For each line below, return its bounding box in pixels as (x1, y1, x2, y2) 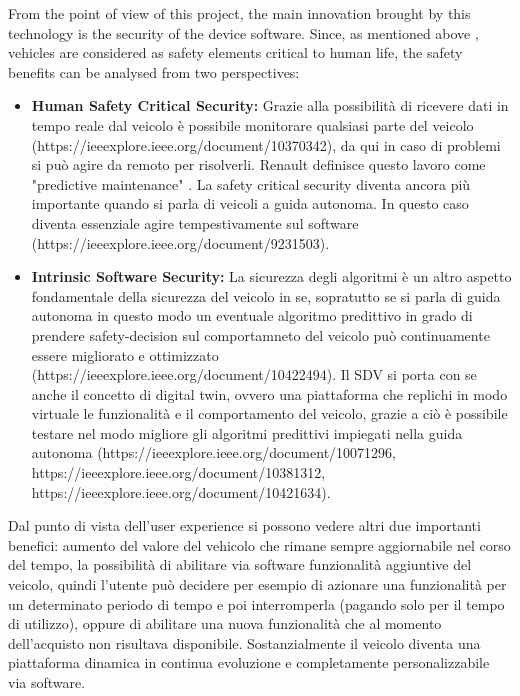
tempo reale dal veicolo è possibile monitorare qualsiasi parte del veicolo (31, 114, 474, 135)
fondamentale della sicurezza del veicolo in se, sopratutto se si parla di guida (31, 285, 501, 306)
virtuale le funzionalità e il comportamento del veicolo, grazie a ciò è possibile (31, 403, 508, 424)
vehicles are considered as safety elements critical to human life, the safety (8, 42, 463, 63)
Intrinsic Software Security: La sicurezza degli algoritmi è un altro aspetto (31, 266, 512, 287)
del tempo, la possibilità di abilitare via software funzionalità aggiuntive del (8, 554, 472, 575)
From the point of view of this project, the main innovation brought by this (8, 3, 471, 23)
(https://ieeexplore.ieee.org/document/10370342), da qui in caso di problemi (31, 134, 501, 155)
